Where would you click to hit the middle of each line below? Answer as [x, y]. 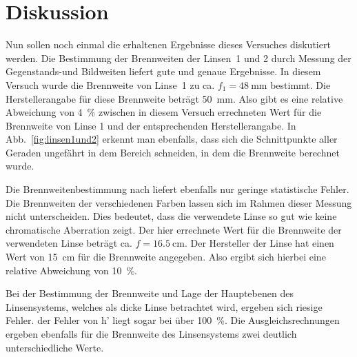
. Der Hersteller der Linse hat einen [259, 243]
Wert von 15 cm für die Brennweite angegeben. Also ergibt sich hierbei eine [166, 257]
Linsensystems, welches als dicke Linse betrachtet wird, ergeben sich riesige [164, 306]
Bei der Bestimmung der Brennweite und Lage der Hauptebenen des [150, 293]
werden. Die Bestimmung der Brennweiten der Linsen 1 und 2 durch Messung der [178, 58]
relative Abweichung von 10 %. [71, 270]
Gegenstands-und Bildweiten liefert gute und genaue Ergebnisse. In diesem [163, 71]
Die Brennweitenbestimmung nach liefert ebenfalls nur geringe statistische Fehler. [177, 189]
